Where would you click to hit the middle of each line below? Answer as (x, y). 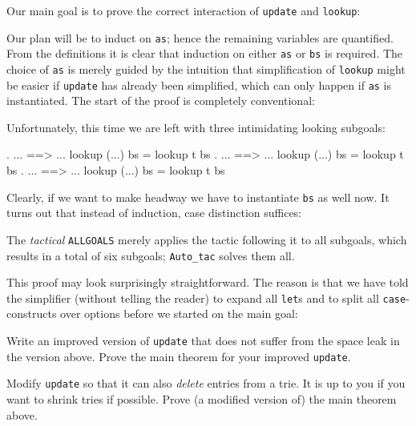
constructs (32, 313)
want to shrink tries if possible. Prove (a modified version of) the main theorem (202, 399)
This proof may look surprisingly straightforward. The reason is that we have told (208, 282)
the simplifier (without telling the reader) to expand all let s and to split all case (206, 297)
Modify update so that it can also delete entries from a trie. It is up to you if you (206, 383)
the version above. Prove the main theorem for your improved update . (179, 356)
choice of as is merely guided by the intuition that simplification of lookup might (206, 68)
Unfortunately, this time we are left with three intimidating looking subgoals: (196, 127)
